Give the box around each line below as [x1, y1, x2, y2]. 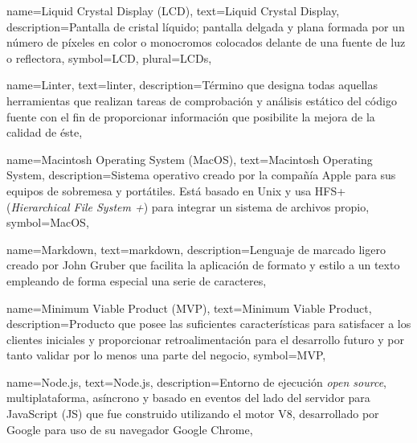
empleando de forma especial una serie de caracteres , [6, 272, 267, 289]
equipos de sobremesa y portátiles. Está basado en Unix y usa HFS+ [6, 182, 346, 199]
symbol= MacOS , [6, 214, 89, 231]
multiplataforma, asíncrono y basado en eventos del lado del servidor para [6, 389, 370, 406]
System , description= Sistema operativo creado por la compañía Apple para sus [6, 166, 396, 183]
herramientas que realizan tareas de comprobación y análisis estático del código [6, 92, 397, 109]
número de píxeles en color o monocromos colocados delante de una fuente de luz [6, 34, 406, 51]
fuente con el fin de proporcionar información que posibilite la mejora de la [6, 108, 375, 125]
